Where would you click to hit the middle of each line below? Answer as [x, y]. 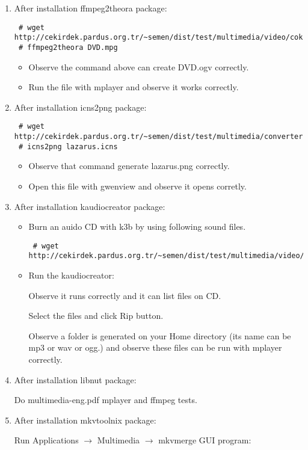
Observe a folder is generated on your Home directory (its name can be [160, 335]
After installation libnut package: [75, 379]
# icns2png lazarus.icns [68, 146]
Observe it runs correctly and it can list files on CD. [125, 295]
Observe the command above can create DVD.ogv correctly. [139, 66]
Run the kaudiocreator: [71, 275]
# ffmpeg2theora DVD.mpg [68, 47]
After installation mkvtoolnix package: [85, 420]
